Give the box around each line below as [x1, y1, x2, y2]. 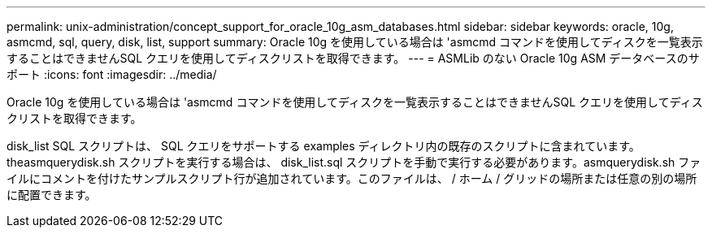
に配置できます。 [7, 188, 97, 201]
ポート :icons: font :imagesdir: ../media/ [7, 67, 217, 81]
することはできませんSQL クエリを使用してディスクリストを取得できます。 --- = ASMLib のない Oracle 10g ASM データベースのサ [7, 51, 700, 65]
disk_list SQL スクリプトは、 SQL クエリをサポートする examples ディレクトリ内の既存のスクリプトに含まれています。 [7, 139, 640, 153]
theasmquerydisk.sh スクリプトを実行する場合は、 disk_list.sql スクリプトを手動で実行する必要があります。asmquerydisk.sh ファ [7, 155, 701, 169]
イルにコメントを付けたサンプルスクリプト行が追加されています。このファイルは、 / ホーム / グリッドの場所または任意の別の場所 [7, 171, 697, 185]
